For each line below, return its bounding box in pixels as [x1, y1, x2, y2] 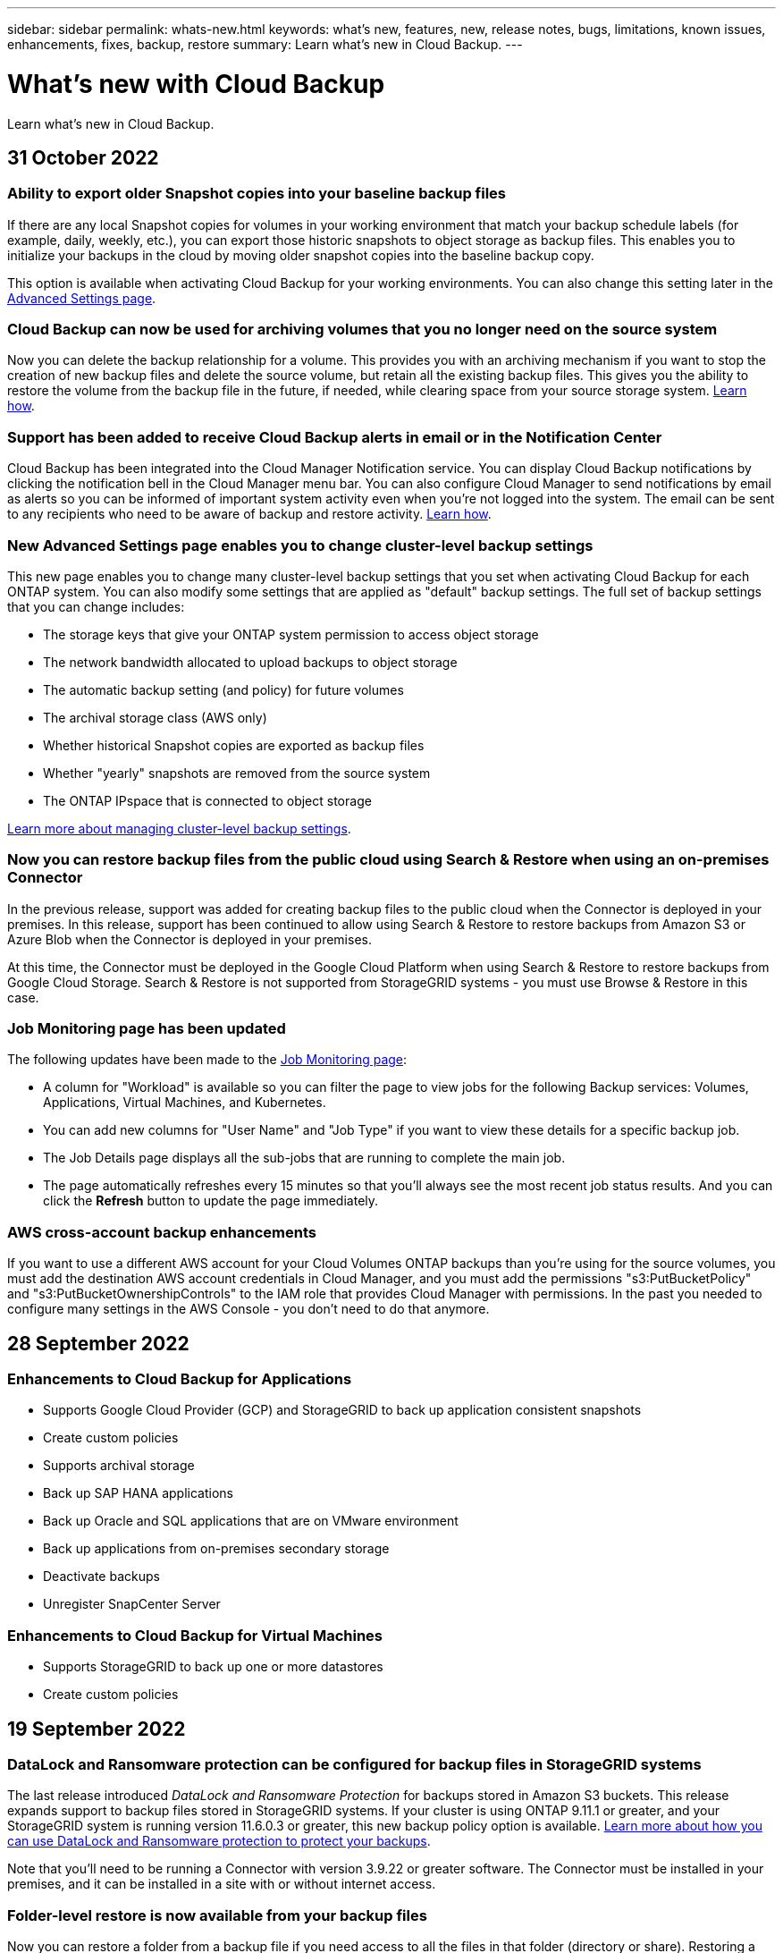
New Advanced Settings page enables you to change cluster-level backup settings [7, 536, 594, 554]
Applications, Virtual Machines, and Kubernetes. [43, 1095, 326, 1111]
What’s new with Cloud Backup [7, 68, 385, 99]
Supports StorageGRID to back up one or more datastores [43, 1659, 383, 1675]
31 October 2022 [7, 146, 159, 169]
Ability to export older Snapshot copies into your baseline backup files [7, 184, 507, 203]
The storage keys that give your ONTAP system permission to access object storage [43, 626, 539, 642]
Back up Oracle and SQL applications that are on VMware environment [43, 1513, 459, 1529]
